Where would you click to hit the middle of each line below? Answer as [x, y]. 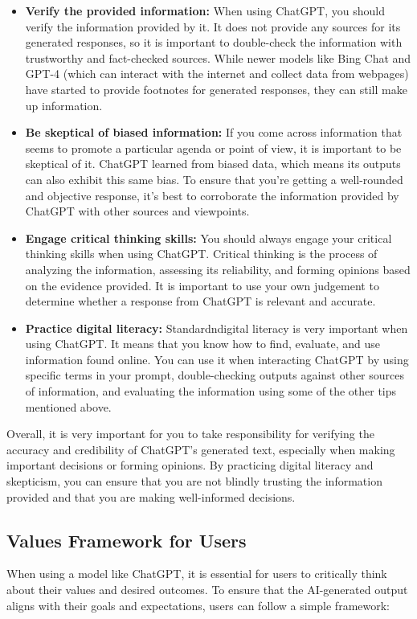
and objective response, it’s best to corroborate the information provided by [212, 195]
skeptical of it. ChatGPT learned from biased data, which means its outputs [213, 164]
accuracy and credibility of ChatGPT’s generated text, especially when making [201, 449]
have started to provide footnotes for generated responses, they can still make [216, 89]
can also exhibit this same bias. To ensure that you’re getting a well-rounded [214, 179]
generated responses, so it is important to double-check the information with [214, 42]
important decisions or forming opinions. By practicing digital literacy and [190, 465]
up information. [64, 105]
